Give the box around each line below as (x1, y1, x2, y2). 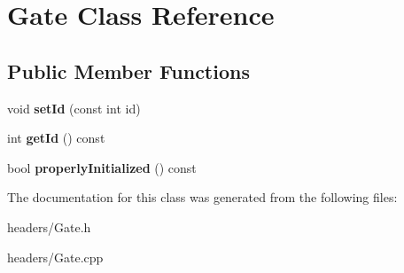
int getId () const (7, 129, 105, 147)
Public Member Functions (7, 57, 250, 84)
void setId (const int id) (7, 98, 141, 117)
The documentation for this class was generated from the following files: (7, 188, 398, 207)
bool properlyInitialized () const (7, 158, 197, 176)
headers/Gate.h (7, 217, 91, 236)
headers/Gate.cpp (7, 247, 104, 266)
